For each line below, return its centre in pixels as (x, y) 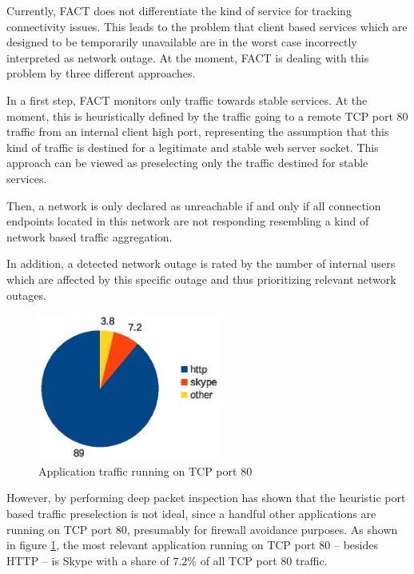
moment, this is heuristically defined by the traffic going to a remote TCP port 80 (207, 116)
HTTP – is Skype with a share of (88, 560)
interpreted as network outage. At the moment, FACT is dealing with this (188, 57)
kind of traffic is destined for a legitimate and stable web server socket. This (193, 147)
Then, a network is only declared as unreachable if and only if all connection (194, 205)
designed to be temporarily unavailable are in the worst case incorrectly (182, 42)
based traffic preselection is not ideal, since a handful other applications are (191, 513)
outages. (26, 295)
